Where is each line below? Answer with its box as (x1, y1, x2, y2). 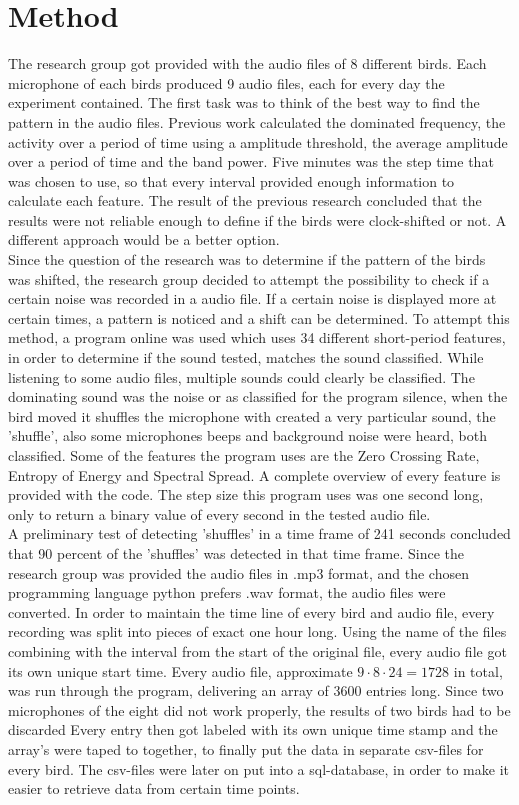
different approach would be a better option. (8, 229, 280, 250)
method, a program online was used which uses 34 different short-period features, (8, 327, 506, 348)
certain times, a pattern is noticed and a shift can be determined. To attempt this (8, 307, 510, 328)
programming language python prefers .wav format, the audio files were (8, 582, 446, 603)
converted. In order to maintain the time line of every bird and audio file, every (8, 601, 495, 622)
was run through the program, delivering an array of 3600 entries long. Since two (8, 680, 504, 701)
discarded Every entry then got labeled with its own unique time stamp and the (8, 719, 498, 740)
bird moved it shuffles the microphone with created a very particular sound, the (8, 405, 496, 426)
